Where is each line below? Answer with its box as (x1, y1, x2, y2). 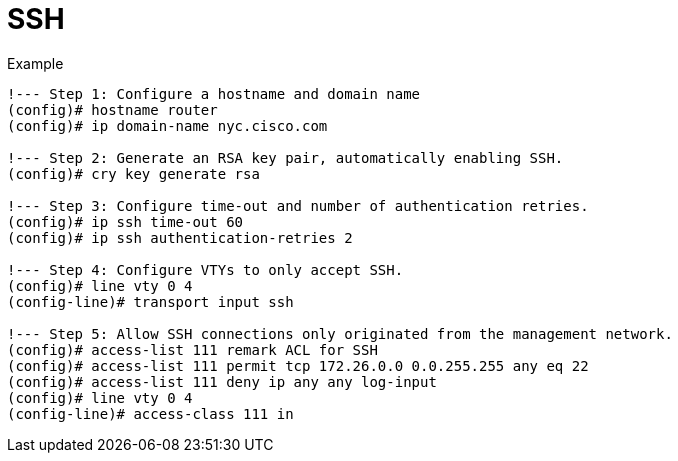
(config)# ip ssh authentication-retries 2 (7, 229, 353, 246)
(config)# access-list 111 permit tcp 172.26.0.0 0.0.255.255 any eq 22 (7, 357, 589, 374)
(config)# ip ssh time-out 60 (7, 213, 244, 230)
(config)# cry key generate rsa (7, 165, 260, 182)
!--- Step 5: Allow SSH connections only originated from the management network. (7, 325, 673, 342)
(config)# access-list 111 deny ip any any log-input (7, 373, 437, 390)
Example (7, 54, 64, 72)
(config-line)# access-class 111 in (7, 405, 294, 422)
